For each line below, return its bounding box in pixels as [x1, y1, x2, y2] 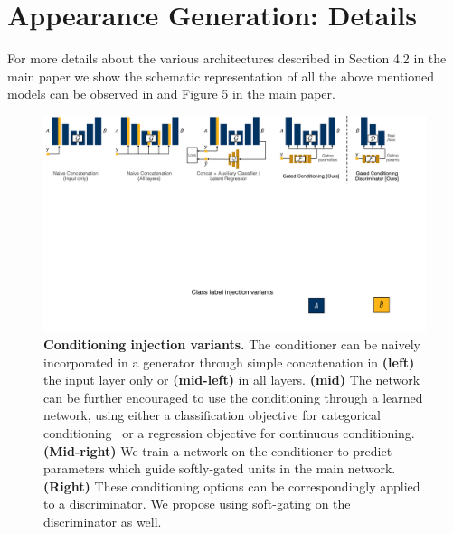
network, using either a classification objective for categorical [43, 405, 381, 424]
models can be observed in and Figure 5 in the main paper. [7, 84, 335, 103]
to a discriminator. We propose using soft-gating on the [43, 494, 351, 513]
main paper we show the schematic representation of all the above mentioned [7, 66, 435, 85]
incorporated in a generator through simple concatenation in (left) [43, 352, 415, 371]
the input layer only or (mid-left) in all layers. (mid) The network [43, 370, 420, 389]
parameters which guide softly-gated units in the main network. [43, 459, 396, 478]
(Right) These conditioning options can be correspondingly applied [43, 476, 420, 495]
